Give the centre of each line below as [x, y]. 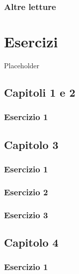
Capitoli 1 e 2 [40, 92]
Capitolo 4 [31, 242]
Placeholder [22, 65]
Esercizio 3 [26, 214]
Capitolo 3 [31, 144]
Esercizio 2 [26, 192]
